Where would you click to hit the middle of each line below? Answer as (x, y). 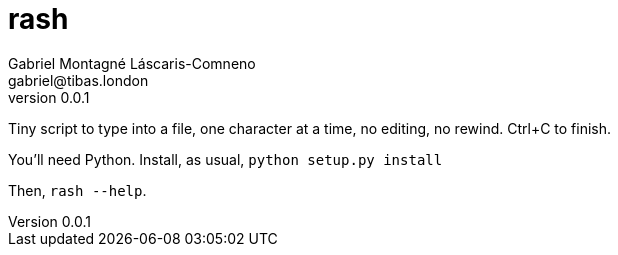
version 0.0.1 (49, 97)
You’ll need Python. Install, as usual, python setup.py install (225, 159)
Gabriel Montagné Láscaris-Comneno (132, 63)
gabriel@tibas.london (78, 80)
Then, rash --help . (77, 190)
